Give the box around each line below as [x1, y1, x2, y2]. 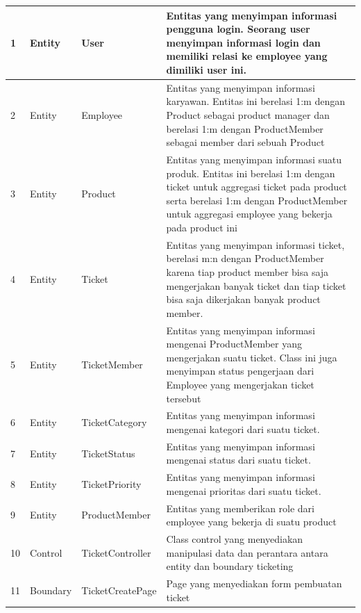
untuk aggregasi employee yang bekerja [166, 206, 333, 221]
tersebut [166, 391, 201, 405]
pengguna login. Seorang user [166, 22, 310, 36]
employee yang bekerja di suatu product [166, 514, 337, 529]
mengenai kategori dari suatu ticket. [166, 421, 320, 436]
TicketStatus [81, 446, 135, 460]
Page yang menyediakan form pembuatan [166, 576, 342, 591]
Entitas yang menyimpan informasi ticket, [166, 237, 345, 252]
